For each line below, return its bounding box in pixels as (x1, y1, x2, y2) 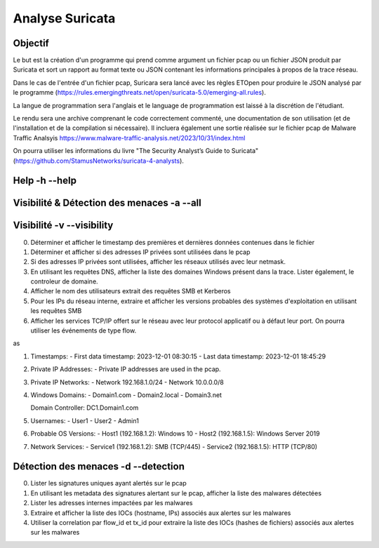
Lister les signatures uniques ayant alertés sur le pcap (30, 479, 187, 488)
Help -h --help (13, 175, 77, 187)
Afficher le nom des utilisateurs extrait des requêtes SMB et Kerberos (30, 287, 231, 295)
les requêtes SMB (30, 307, 82, 315)
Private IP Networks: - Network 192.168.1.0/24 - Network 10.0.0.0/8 (30, 377, 224, 386)
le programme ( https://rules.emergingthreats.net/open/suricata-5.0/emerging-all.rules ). (13, 88, 266, 97)
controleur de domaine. (30, 277, 98, 286)
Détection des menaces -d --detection (13, 460, 185, 473)
